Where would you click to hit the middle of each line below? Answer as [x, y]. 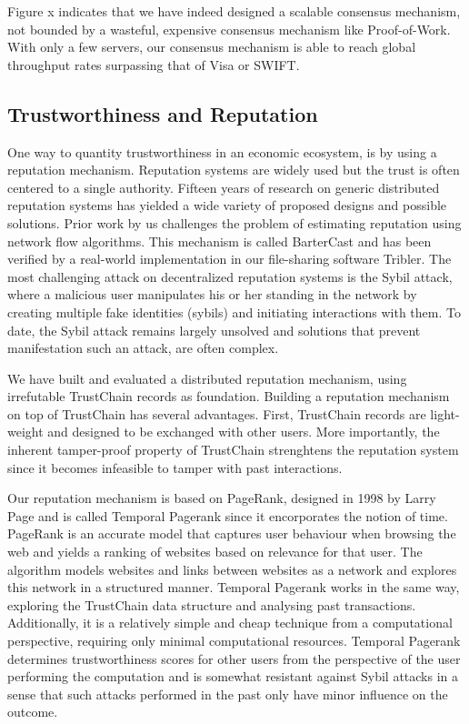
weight [25, 432]
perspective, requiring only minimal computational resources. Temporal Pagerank [234, 641]
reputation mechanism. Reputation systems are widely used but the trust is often [234, 170]
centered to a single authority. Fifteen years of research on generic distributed [224, 187]
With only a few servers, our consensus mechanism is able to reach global [212, 47]
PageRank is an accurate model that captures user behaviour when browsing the [232, 533]
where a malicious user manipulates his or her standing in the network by [212, 294]
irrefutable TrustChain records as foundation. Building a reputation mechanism [229, 396]
